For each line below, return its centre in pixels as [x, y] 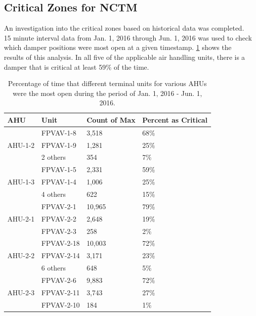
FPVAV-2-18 [61, 243]
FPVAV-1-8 [59, 132]
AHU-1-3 [21, 182]
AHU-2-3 [21, 292]
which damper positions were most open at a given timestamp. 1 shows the [118, 47]
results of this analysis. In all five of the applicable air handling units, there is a [125, 57]
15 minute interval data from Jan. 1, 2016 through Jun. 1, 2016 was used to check [128, 37]
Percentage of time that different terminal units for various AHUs [107, 83]
